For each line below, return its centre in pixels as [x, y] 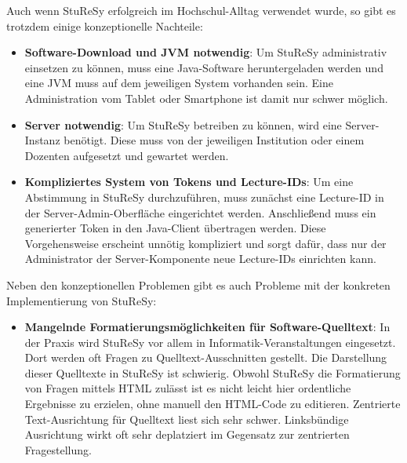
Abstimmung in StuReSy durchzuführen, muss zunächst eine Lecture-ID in [204, 197]
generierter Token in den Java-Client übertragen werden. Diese [175, 228]
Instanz [42, 140]
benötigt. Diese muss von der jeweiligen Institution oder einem [214, 140]
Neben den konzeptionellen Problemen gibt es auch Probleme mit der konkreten [198, 284]
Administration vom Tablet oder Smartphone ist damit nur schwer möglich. [206, 98]
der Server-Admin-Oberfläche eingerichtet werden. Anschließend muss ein [200, 212]
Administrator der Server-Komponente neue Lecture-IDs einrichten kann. [200, 259]
